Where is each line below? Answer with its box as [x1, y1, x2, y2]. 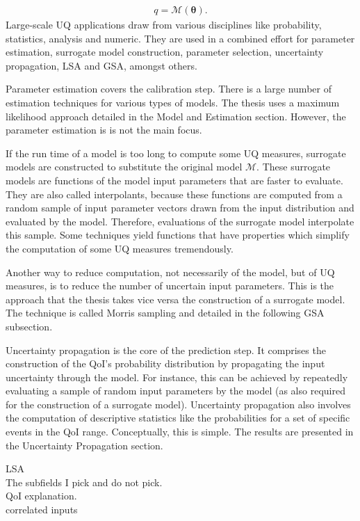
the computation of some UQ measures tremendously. [6, 241, 234, 255]
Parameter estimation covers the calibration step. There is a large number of [6, 81, 332, 96]
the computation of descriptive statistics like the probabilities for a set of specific [6, 410, 350, 425]
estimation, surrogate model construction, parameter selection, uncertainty [6, 45, 324, 59]
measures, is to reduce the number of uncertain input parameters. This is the [6, 278, 334, 293]
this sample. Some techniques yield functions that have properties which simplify [6, 227, 350, 242]
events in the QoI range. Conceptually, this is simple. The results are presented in [6, 424, 354, 439]
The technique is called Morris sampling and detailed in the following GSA [6, 305, 325, 320]
